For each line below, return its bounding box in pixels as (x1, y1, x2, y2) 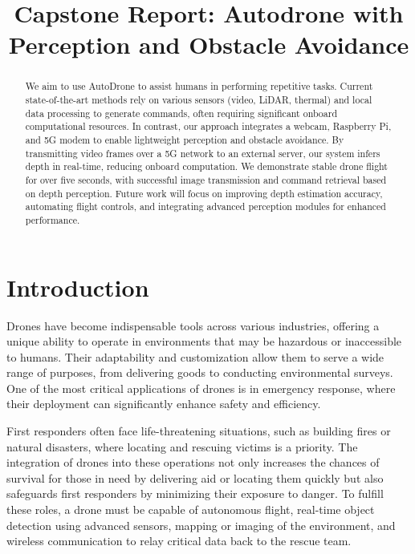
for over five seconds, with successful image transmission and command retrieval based (25, 172, 387, 186)
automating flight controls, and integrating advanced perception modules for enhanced (25, 200, 386, 213)
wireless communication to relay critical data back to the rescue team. (6, 532, 352, 549)
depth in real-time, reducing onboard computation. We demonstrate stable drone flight (25, 160, 388, 173)
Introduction (6, 270, 149, 303)
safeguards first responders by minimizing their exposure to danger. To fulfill (6, 485, 384, 502)
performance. (25, 212, 80, 226)
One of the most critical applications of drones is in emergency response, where (6, 379, 396, 396)
